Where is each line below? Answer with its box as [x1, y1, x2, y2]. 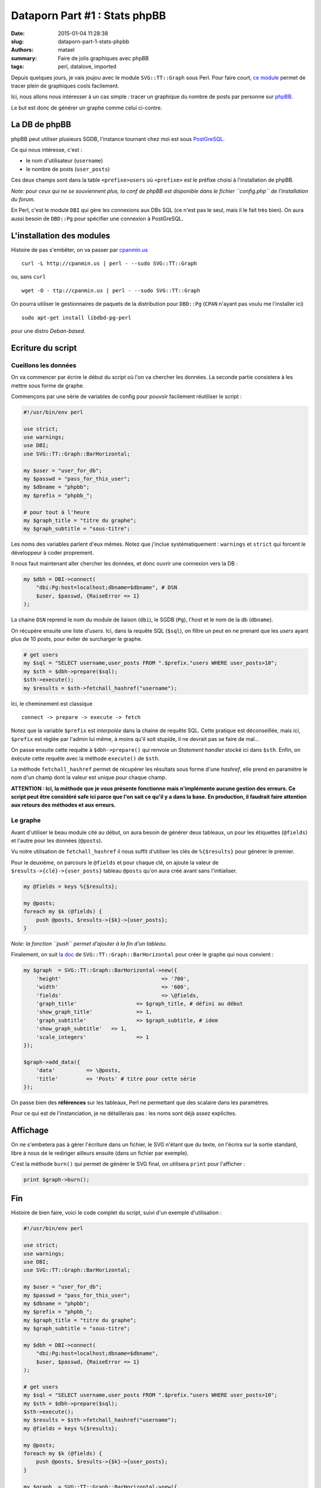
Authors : [11, 46, 34, 54]
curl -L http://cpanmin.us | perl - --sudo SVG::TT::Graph [21, 260, 197, 267]
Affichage [11, 1126, 49, 1136]
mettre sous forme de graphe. [11, 382, 84, 389]
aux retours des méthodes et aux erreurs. [11, 801, 116, 809]
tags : [11, 63, 24, 70]
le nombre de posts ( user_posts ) [26, 165, 110, 173]
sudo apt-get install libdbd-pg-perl [21, 314, 132, 321]
